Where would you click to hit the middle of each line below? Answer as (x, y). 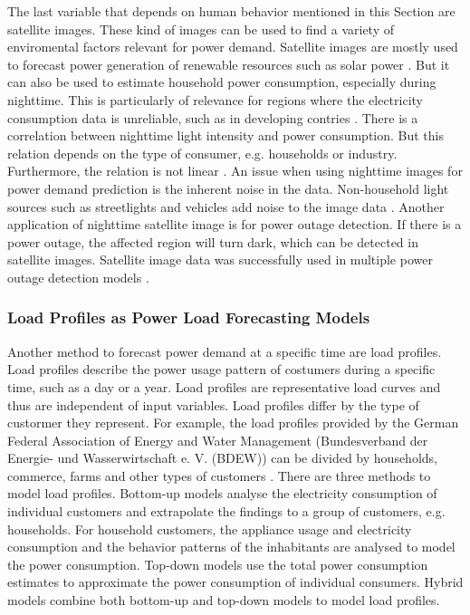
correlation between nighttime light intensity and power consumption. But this (226, 135)
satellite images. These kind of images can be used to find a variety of (201, 29)
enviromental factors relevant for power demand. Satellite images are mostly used (233, 47)
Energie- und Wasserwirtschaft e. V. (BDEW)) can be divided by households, (222, 458)
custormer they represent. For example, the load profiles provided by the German (233, 423)
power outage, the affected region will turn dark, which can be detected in (213, 241)
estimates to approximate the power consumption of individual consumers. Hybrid (235, 582)
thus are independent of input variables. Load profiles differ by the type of (213, 404)
